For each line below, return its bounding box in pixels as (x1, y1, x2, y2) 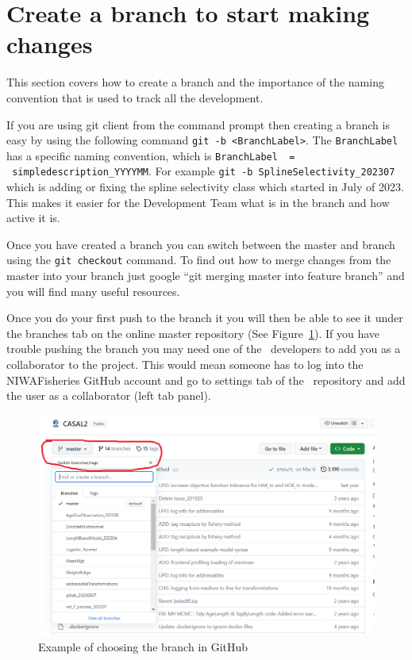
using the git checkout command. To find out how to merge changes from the (6, 251, 391, 268)
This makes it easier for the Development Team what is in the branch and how (6, 194, 390, 210)
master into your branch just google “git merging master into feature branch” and (6, 267, 405, 284)
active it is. (6, 209, 60, 226)
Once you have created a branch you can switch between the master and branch (6, 236, 395, 252)
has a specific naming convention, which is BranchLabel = (6, 147, 295, 163)
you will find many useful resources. (6, 282, 180, 299)
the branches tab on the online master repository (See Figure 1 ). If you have (6, 324, 380, 341)
